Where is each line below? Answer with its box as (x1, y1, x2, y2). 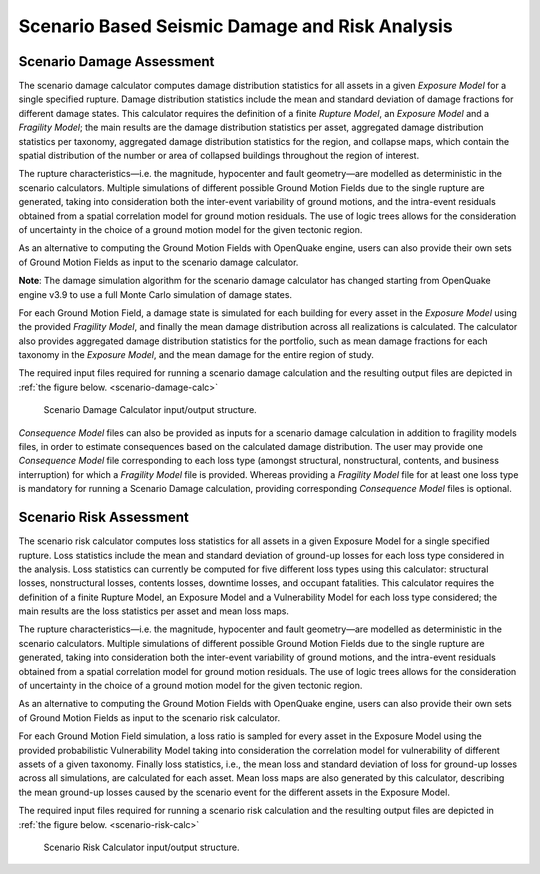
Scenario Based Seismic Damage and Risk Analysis (18, 15, 454, 37)
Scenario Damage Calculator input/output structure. (43, 404, 257, 416)
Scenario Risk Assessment (18, 509, 189, 526)
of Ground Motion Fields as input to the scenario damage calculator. (18, 256, 299, 268)
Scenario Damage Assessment (18, 53, 215, 70)
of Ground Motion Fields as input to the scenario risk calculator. (18, 711, 280, 724)
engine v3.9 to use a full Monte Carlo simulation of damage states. (18, 288, 293, 300)
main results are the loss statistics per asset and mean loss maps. (18, 605, 290, 617)
